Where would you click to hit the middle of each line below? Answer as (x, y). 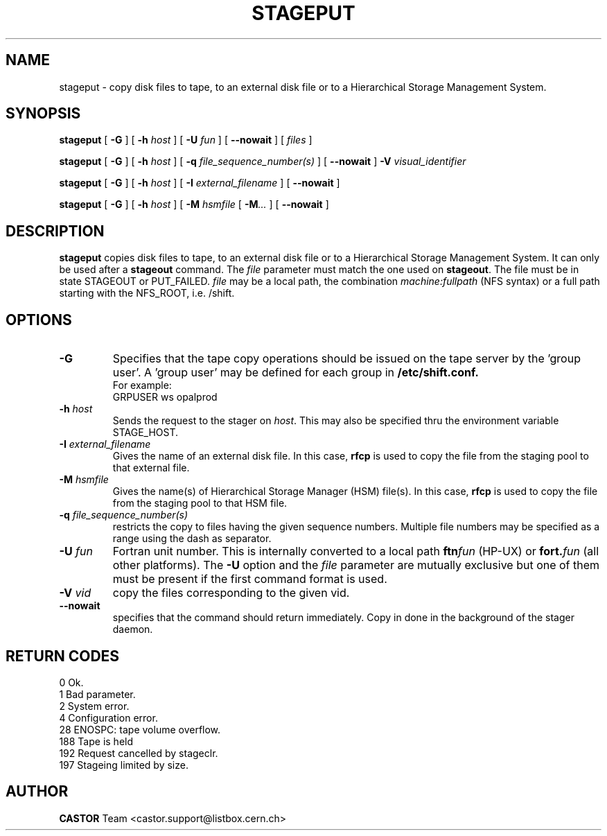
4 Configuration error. (108, 717)
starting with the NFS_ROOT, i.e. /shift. (147, 293)
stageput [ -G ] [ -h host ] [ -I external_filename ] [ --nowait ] (200, 183)
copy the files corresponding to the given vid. (231, 593)
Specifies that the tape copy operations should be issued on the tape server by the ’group (346, 359)
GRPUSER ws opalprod (165, 397)
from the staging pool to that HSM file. (200, 503)
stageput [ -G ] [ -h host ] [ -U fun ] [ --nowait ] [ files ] (186, 140)
